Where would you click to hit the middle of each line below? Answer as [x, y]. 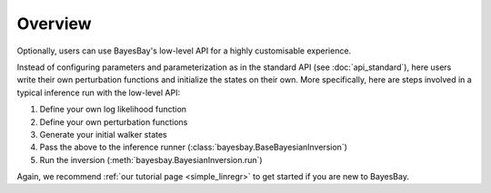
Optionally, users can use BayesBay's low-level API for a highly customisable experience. [184, 51]
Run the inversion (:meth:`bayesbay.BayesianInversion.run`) [151, 159]
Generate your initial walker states [103, 134]
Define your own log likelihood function [113, 110]
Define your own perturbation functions [114, 121]
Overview [54, 24]
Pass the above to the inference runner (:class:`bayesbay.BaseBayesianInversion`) [193, 147]
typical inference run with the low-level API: [99, 92]
